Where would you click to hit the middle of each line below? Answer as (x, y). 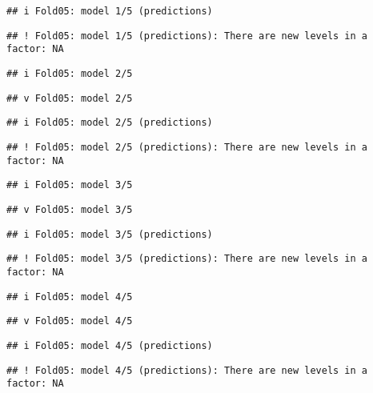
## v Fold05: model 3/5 (70, 209)
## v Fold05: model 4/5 (70, 321)
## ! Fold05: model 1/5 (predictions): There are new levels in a (187, 36)
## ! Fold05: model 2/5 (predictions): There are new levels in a (187, 147)
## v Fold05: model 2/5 (70, 98)
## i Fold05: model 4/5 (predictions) (110, 345)
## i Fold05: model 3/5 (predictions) (110, 234)
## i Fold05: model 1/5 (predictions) (110, 11)
